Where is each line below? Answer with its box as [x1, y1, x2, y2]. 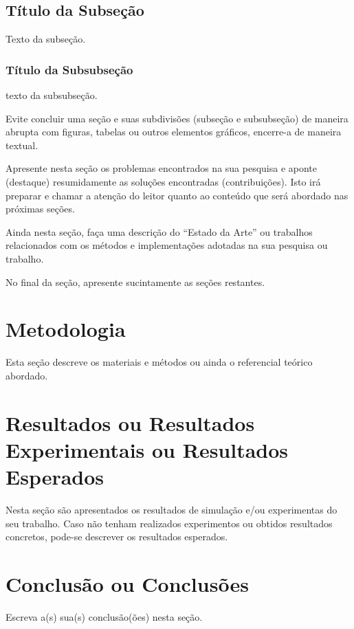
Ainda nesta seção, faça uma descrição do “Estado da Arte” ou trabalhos [5, 224, 313, 239]
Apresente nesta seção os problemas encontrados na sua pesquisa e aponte [5, 161, 318, 175]
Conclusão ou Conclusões [5, 569, 249, 597]
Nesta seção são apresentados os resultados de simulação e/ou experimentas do [5, 502, 338, 516]
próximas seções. [5, 201, 75, 216]
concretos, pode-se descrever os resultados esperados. [5, 529, 228, 544]
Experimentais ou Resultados [5, 435, 289, 463]
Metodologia [5, 315, 126, 343]
